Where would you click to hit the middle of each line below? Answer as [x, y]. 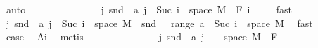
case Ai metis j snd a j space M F [142, 37]
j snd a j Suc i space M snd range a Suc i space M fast [159, 23]
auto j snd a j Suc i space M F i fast [149, 9]
